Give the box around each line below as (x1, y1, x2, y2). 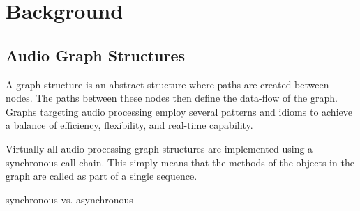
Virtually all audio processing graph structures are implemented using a (6, 141, 313, 155)
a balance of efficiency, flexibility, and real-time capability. (6, 118, 253, 132)
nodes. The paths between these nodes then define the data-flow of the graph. (6, 91, 338, 105)
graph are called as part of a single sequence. (6, 169, 197, 183)
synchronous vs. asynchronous (6, 192, 133, 206)
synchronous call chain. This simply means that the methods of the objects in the (6, 155, 354, 169)
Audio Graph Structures (6, 44, 186, 65)
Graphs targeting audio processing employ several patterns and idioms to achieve (6, 104, 352, 118)
